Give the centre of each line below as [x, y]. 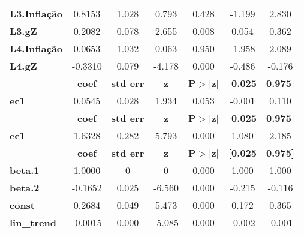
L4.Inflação [36, 48]
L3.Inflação [36, 13]
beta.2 [25, 187]
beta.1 [25, 170]
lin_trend [33, 222]
